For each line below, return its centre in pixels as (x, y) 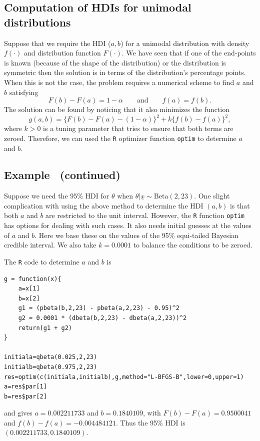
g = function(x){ (33, 279)
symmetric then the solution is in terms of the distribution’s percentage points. (125, 72)
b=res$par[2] (25, 396)
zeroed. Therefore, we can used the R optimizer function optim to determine (120, 138)
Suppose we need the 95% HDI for (57, 196)
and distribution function (62, 53)
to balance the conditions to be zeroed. (193, 245)
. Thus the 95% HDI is (150, 422)
